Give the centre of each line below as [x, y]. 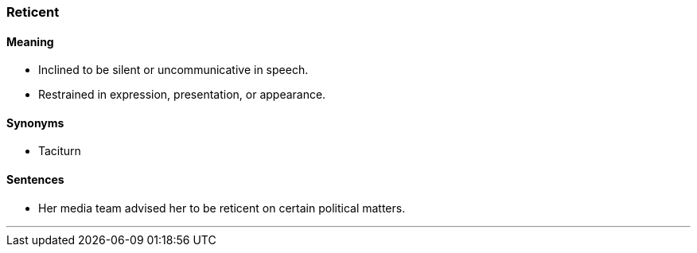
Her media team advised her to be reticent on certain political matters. [222, 208]
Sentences [35, 180]
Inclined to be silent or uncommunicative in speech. [173, 70]
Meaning [30, 41]
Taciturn [60, 151]
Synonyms [35, 123]
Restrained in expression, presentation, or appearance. [182, 95]
